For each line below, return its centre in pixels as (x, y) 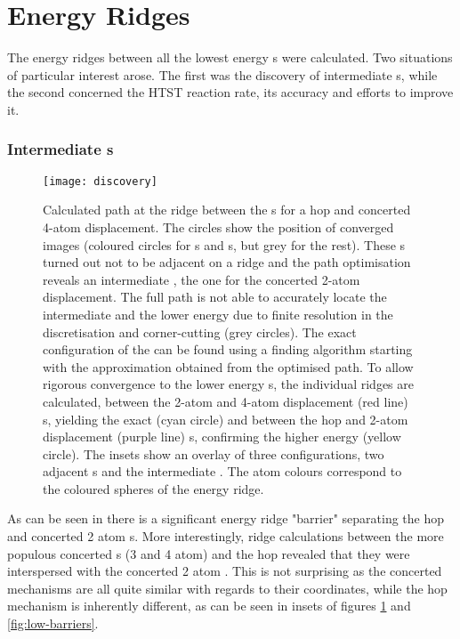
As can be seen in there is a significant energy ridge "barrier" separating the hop (226, 518)
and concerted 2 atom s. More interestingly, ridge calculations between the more (226, 536)
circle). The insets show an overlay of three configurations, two (214, 453)
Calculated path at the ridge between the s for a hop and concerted (227, 210)
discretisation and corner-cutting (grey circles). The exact (200, 332)
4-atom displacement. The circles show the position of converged (218, 226)
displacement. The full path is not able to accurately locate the (215, 297)
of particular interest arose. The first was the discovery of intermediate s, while (222, 74)
